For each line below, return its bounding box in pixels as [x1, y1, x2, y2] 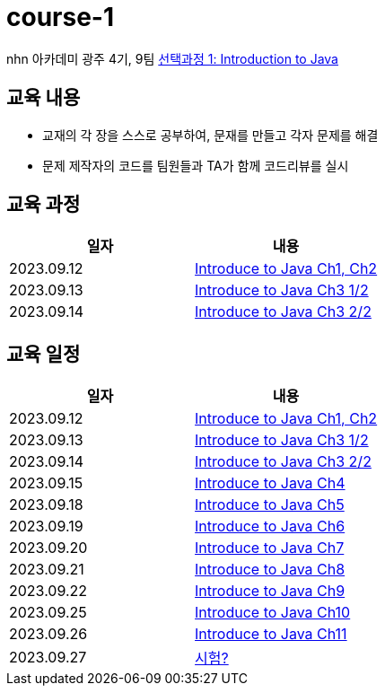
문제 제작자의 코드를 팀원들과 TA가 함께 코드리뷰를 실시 [42, 157, 349, 173]
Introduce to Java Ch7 [195, 539, 345, 557]
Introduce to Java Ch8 [195, 560, 346, 579]
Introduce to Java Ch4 [195, 474, 346, 493]
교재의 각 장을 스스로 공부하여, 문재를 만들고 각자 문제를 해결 [42, 127, 379, 143]
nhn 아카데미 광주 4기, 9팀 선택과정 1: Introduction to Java [6, 50, 338, 66]
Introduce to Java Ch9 [195, 582, 346, 601]
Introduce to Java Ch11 [195, 625, 347, 644]
